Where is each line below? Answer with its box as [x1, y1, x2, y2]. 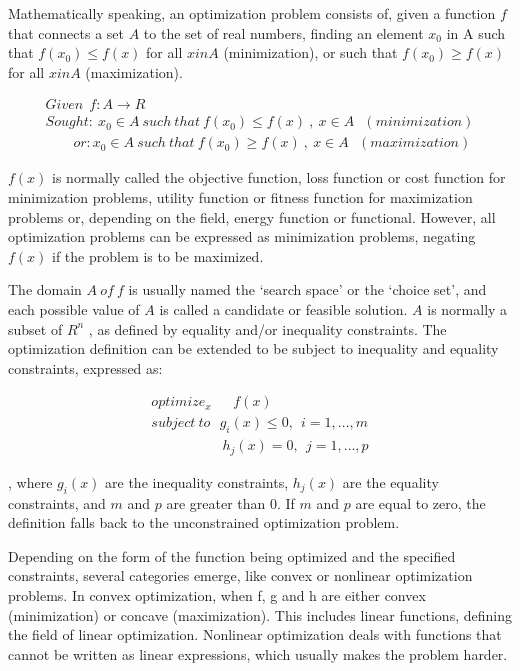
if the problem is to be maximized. [52, 245, 264, 266]
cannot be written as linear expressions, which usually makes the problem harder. [8, 643, 508, 664]
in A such [446, 22, 506, 43]
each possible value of [8, 299, 140, 320]
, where [8, 471, 53, 492]
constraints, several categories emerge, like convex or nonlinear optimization [8, 565, 473, 586]
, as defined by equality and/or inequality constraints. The [88, 318, 447, 339]
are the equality [342, 471, 439, 492]
